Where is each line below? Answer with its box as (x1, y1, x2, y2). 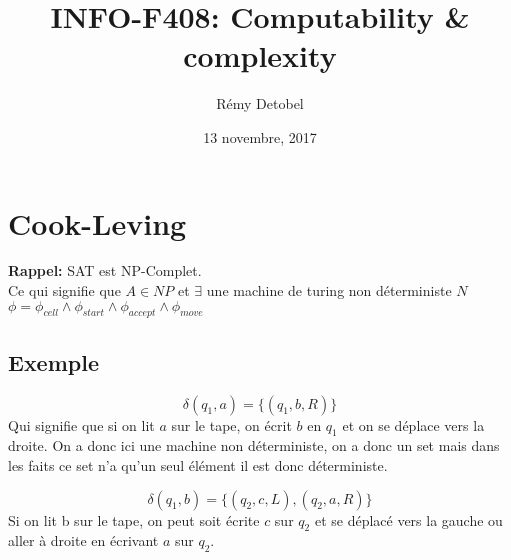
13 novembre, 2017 (203, 126, 317, 147)
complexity (183, 35, 337, 76)
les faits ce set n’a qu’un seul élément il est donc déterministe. (8, 455, 388, 476)
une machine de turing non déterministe (206, 280, 452, 301)
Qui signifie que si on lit (8, 414, 155, 435)
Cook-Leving (8, 202, 187, 243)
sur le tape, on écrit (171, 414, 292, 435)
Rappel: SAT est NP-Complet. (8, 260, 202, 281)
